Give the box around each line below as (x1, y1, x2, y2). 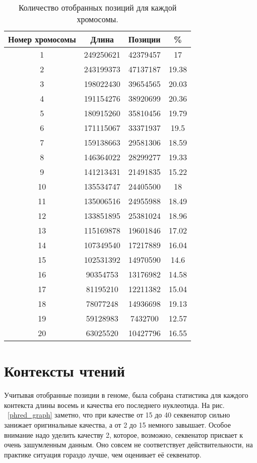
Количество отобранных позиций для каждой (18, 2, 177, 13)
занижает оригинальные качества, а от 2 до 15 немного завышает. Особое (4, 419, 231, 430)
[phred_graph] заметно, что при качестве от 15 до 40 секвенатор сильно (8, 409, 230, 420)
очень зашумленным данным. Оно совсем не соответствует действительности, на (4, 439, 253, 450)
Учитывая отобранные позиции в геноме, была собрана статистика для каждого (4, 390, 248, 400)
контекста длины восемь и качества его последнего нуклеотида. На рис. (4, 399, 225, 410)
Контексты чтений (4, 360, 125, 381)
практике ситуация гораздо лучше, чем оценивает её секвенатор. (4, 449, 202, 459)
